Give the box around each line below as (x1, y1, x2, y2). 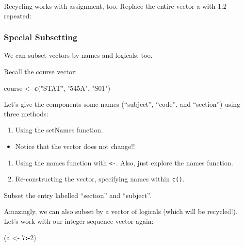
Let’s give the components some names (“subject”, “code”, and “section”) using (4, 99, 241, 109)
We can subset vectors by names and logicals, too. (4, 50, 153, 60)
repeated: (4, 10, 32, 20)
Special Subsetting (4, 31, 78, 43)
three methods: (4, 108, 49, 118)
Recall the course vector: (4, 66, 77, 76)
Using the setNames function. (15, 125, 103, 135)
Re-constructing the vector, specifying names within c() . (15, 174, 185, 184)
